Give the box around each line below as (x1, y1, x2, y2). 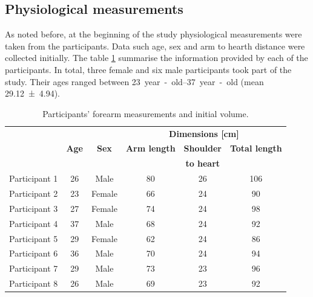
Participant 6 (9, 247, 58, 260)
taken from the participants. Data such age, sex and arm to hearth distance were (5, 39, 305, 52)
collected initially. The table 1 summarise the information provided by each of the (5, 51, 308, 64)
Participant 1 (9, 172, 58, 185)
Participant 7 (9, 262, 58, 275)
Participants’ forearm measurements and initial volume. (42, 107, 249, 120)
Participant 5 (9, 232, 58, 244)
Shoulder (183, 142, 222, 155)
